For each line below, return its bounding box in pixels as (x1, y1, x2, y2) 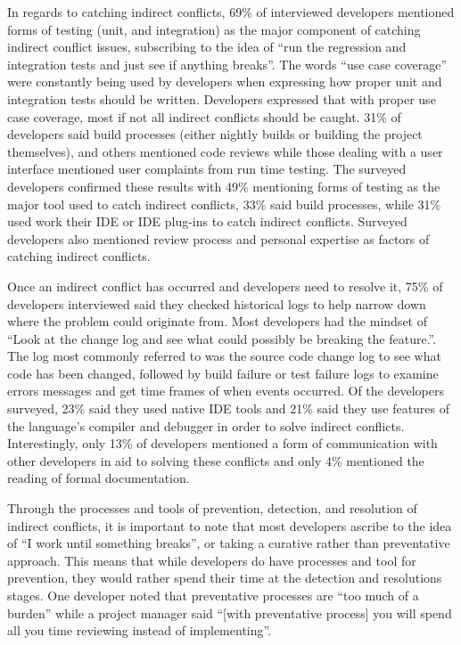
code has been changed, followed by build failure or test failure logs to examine (7, 363, 439, 382)
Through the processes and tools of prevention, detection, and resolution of (7, 499, 417, 518)
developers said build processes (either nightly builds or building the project (7, 125, 423, 143)
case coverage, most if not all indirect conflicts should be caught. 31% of (7, 107, 401, 126)
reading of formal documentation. (7, 469, 190, 487)
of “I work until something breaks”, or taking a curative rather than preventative (7, 534, 450, 552)
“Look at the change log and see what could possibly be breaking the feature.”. (7, 329, 437, 347)
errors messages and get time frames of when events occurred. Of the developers (7, 381, 444, 400)
